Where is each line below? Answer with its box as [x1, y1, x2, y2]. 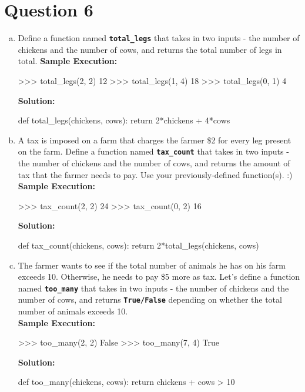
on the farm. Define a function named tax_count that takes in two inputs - [18, 145, 289, 158]
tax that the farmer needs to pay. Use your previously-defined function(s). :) [18, 168, 293, 180]
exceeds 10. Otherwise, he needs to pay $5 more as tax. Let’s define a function [18, 270, 300, 283]
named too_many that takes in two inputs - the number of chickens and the [18, 282, 289, 294]
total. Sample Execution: [18, 55, 118, 67]
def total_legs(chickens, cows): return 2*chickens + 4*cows [18, 114, 230, 126]
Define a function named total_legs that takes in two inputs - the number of [18, 32, 300, 44]
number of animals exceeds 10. [18, 305, 128, 317]
